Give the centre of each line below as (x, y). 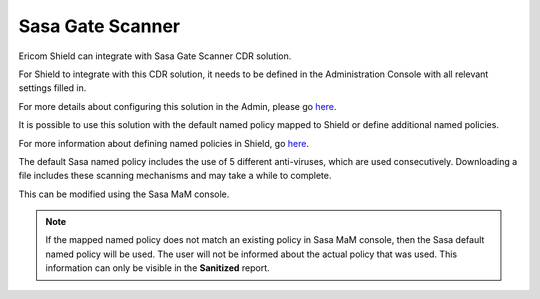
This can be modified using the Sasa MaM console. (124, 194)
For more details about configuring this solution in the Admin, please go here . (177, 106)
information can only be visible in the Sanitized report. (157, 268)
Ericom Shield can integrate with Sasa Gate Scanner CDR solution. (155, 56)
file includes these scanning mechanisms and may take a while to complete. (175, 176)
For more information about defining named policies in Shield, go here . (164, 143)
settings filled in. (52, 88)
